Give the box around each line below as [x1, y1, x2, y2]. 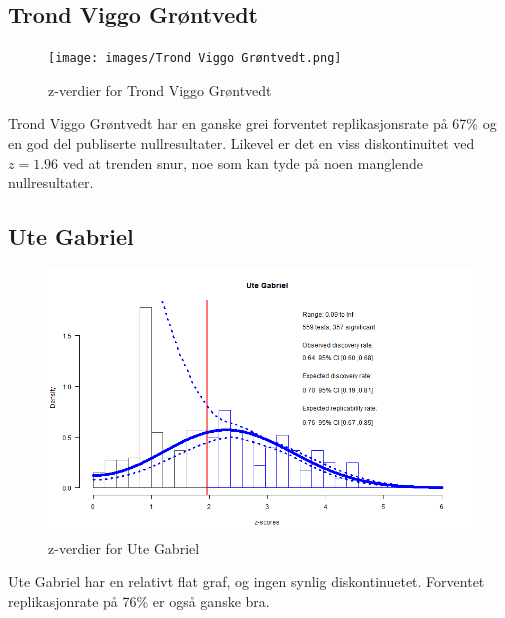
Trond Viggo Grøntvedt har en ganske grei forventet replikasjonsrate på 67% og [8, 113, 497, 134]
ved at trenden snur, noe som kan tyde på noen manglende [62, 152, 424, 173]
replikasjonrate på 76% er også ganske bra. [8, 590, 270, 611]
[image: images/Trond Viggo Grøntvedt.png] [48, 51, 342, 66]
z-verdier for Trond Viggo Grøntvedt [48, 79, 272, 100]
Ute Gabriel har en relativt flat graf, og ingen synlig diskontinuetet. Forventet [8, 571, 485, 592]
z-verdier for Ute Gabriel [48, 537, 200, 558]
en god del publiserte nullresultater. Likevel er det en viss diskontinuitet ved [8, 133, 475, 154]
